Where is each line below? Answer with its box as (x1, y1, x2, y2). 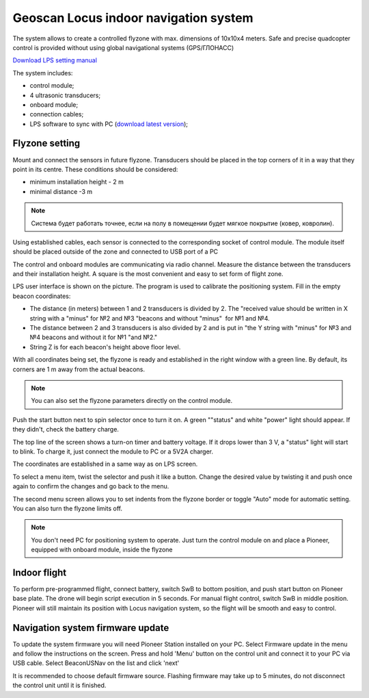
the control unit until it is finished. (12, 682, 107, 690)
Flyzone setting (12, 138, 81, 149)
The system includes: (12, 68, 73, 77)
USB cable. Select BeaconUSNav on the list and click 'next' (12, 659, 180, 667)
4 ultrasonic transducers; (29, 91, 101, 99)
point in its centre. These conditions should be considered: (12, 165, 178, 173)
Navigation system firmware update (12, 622, 169, 634)
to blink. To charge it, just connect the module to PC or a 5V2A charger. (12, 447, 214, 456)
